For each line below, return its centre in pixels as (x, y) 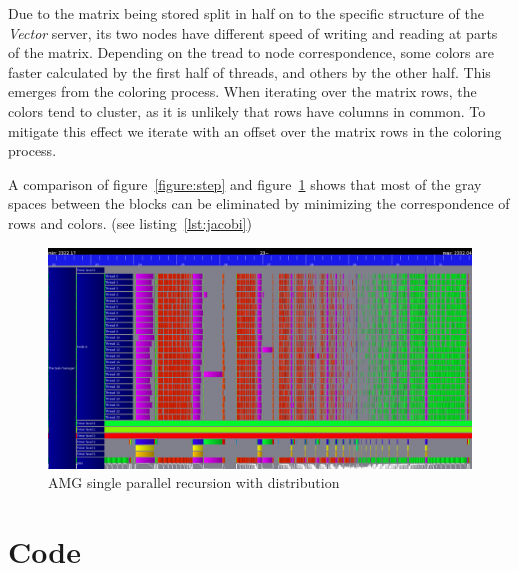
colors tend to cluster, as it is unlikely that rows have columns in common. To (247, 110)
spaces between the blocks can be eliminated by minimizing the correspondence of (259, 203)
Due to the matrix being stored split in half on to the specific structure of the (246, 13)
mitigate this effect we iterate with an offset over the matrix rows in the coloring (255, 130)
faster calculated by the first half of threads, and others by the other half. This (249, 71)
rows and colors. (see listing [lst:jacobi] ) (130, 222)
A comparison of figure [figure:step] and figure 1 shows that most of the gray (245, 183)
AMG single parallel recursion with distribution (194, 482)
